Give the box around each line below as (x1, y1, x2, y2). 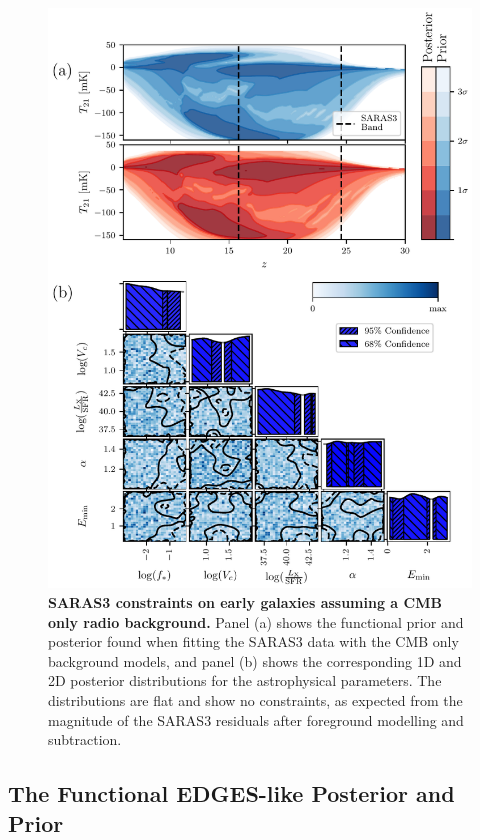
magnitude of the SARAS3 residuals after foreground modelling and (48, 709, 464, 730)
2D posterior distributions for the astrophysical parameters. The (48, 670, 442, 691)
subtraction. (48, 729, 122, 750)
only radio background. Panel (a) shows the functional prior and (48, 611, 464, 632)
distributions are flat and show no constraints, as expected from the (48, 690, 463, 710)
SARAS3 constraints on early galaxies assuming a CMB (48, 592, 442, 613)
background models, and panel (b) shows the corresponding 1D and (48, 650, 462, 671)
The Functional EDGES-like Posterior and (8, 778, 455, 809)
